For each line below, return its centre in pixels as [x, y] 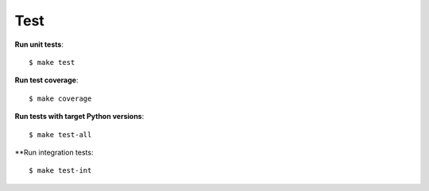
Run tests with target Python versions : [79, 117]
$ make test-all [60, 134]
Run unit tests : [39, 44]
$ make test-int [60, 171]
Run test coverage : [46, 80]
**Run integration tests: [54, 152]
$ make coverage [60, 98]
